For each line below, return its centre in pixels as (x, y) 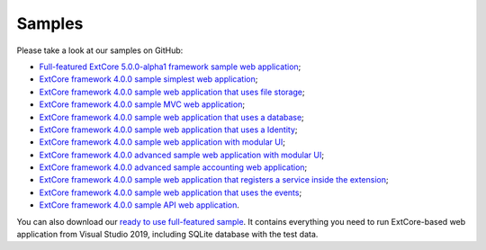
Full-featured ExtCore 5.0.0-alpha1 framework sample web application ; (170, 67)
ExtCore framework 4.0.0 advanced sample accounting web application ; (173, 167)
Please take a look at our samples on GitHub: (100, 50)
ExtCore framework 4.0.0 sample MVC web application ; (142, 104)
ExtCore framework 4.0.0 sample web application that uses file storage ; (172, 92)
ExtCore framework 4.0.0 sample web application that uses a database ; (172, 117)
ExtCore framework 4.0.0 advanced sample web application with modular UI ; (181, 155)
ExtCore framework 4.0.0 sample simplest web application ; (148, 79)
